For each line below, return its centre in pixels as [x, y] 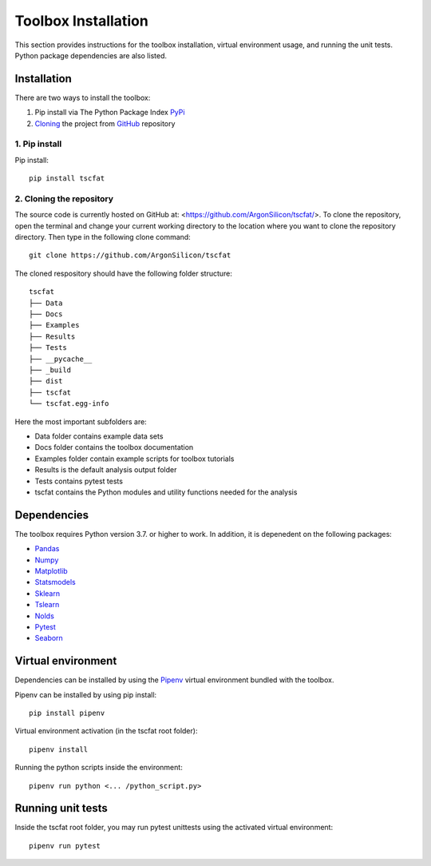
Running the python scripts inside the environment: [99, 768]
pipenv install [59, 749]
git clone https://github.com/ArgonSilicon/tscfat [130, 255]
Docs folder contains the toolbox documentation [114, 447]
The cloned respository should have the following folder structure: [124, 273]
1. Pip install [38, 144]
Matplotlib [51, 570]
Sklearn [47, 593]
